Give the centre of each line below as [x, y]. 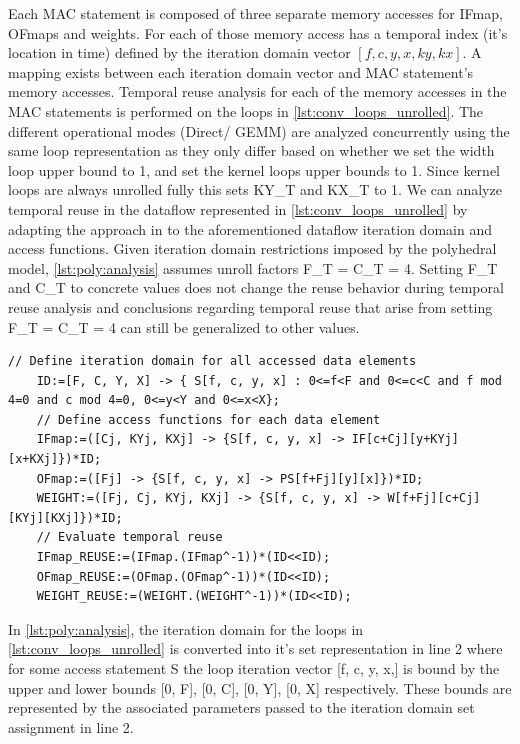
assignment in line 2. [71, 726]
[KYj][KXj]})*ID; [65, 517]
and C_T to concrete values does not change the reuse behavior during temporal [256, 287]
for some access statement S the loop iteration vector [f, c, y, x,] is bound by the [254, 668]
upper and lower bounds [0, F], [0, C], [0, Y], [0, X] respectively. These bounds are [260, 687]
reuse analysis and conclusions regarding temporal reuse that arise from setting [250, 306]
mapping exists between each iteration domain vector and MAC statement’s [241, 71]
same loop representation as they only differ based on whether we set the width [251, 150]
